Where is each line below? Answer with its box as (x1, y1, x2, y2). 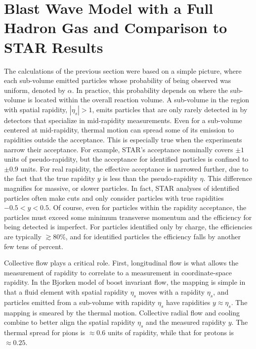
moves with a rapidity (138, 286, 205, 297)
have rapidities (166, 297, 211, 307)
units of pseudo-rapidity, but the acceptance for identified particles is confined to (4, 154, 249, 164)
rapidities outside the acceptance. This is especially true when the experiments (4, 134, 242, 145)
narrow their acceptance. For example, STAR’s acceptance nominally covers (4, 144, 233, 154)
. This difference (203, 173, 253, 183)
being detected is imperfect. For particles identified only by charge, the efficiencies (4, 221, 253, 232)
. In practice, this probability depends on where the (72, 85, 228, 95)
